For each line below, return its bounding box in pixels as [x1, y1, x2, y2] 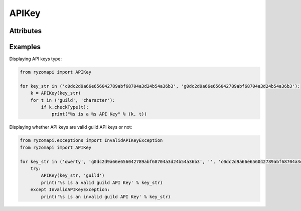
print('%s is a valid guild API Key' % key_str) [41, 179, 163, 185]
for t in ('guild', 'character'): [30, 97, 115, 103]
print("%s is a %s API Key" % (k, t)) [51, 111, 147, 117]
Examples [9, 43, 41, 51]
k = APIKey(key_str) [30, 90, 81, 96]
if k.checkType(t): [41, 104, 89, 110]
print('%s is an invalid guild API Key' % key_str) [41, 193, 171, 199]
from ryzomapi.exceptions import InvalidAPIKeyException [20, 138, 163, 143]
